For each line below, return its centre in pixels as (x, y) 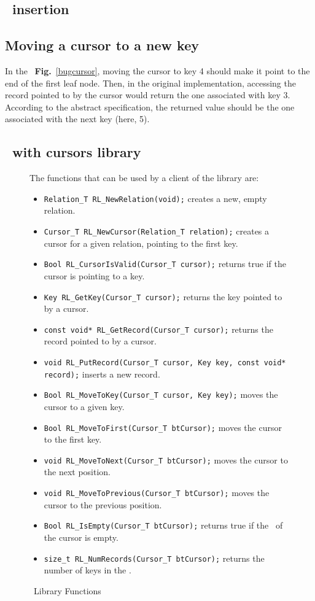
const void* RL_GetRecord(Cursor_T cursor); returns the (158, 329)
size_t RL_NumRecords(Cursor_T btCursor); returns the (154, 558)
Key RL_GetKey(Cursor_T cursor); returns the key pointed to (163, 296)
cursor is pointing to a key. (94, 275)
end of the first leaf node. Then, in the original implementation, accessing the (150, 83)
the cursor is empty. (81, 537)
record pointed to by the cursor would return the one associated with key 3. (148, 95)
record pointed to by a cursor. (100, 341)
